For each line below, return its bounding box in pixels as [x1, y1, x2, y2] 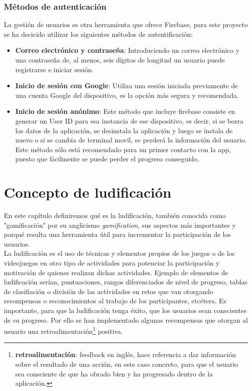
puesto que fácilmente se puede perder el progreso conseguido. [15, 154, 200, 164]
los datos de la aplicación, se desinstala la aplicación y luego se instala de [15, 125, 233, 135]
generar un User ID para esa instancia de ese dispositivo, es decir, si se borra [15, 115, 244, 125]
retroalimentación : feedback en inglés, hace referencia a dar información [15, 349, 236, 360]
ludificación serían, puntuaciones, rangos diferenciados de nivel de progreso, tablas [4, 277, 248, 287]
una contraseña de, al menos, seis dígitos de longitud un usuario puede [15, 55, 225, 64]
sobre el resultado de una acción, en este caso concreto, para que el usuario [15, 359, 238, 369]
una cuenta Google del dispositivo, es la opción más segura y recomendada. [15, 90, 239, 100]
